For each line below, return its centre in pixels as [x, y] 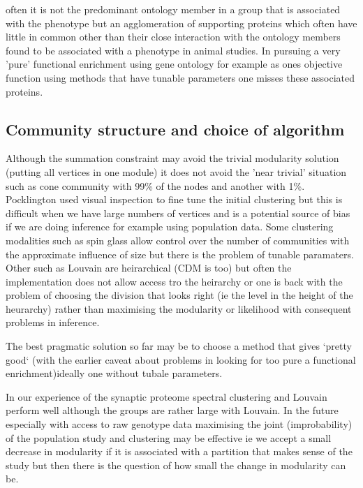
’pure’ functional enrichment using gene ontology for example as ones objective [174, 64]
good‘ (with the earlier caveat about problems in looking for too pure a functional [181, 359]
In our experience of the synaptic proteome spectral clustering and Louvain [166, 396]
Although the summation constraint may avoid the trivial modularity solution [172, 158]
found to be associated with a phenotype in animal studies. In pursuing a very [173, 50]
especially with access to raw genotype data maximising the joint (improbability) [179, 424]
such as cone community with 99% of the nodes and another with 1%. [155, 185]
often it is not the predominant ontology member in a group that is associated [173, 9]
